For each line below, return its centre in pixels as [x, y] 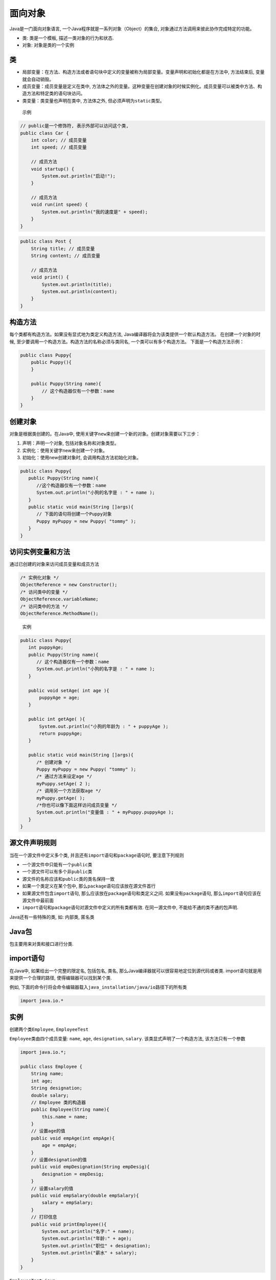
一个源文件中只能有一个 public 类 [57, 864]
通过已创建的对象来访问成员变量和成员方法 [54, 564]
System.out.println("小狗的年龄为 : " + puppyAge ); [104, 726]
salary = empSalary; [67, 1203]
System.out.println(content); [79, 291]
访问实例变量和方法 [40, 552]
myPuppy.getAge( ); [61, 798]
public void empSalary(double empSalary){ [85, 1195]
